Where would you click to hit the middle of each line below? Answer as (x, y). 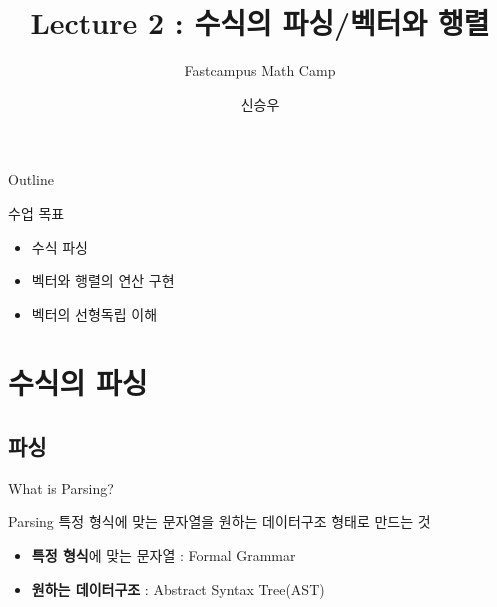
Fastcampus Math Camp (260, 70)
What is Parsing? (61, 487)
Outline (31, 179)
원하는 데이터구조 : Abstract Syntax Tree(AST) (178, 588)
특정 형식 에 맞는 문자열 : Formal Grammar (163, 555)
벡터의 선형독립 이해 (94, 313)
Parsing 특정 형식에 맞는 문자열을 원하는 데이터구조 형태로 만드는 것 (219, 521)
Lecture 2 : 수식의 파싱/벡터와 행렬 (260, 22)
